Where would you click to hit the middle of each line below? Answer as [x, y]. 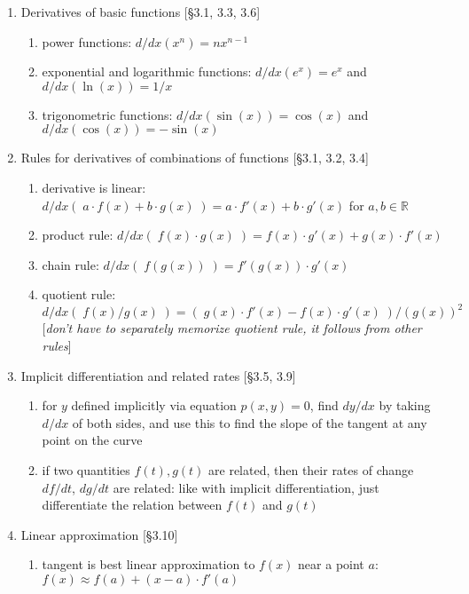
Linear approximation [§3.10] [99, 534]
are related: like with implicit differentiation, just [246, 487]
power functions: [87, 41]
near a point [331, 564]
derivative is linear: [94, 187]
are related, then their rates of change [311, 470]
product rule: [78, 235]
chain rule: [70, 264]
